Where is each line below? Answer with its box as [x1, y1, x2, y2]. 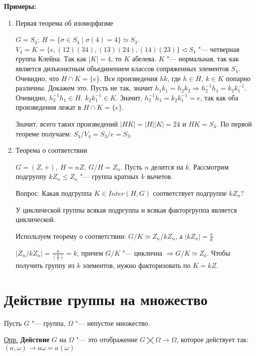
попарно [226, 73, 251, 83]
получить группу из [15, 260, 75, 270]
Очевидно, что [15, 73, 59, 83]
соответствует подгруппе [153, 187, 227, 198]
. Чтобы [207, 247, 230, 258]
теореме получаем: [15, 128, 72, 138]
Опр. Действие [4, 334, 50, 345]
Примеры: [4, 1, 37, 11]
